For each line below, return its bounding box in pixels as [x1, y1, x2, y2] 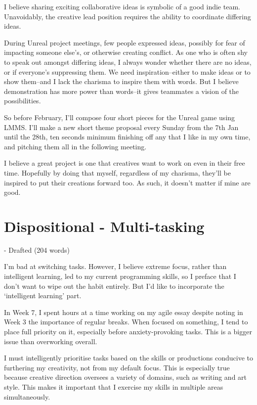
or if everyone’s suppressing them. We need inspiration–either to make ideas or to [4, 66, 251, 77]
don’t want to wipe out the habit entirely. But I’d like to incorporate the [4, 280, 224, 291]
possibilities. [4, 95, 41, 106]
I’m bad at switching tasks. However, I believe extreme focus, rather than [4, 261, 227, 271]
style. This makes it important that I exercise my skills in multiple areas [4, 381, 223, 392]
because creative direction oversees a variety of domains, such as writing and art [4, 372, 247, 382]
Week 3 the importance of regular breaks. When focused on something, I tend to [4, 316, 248, 327]
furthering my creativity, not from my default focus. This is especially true [4, 362, 230, 372]
